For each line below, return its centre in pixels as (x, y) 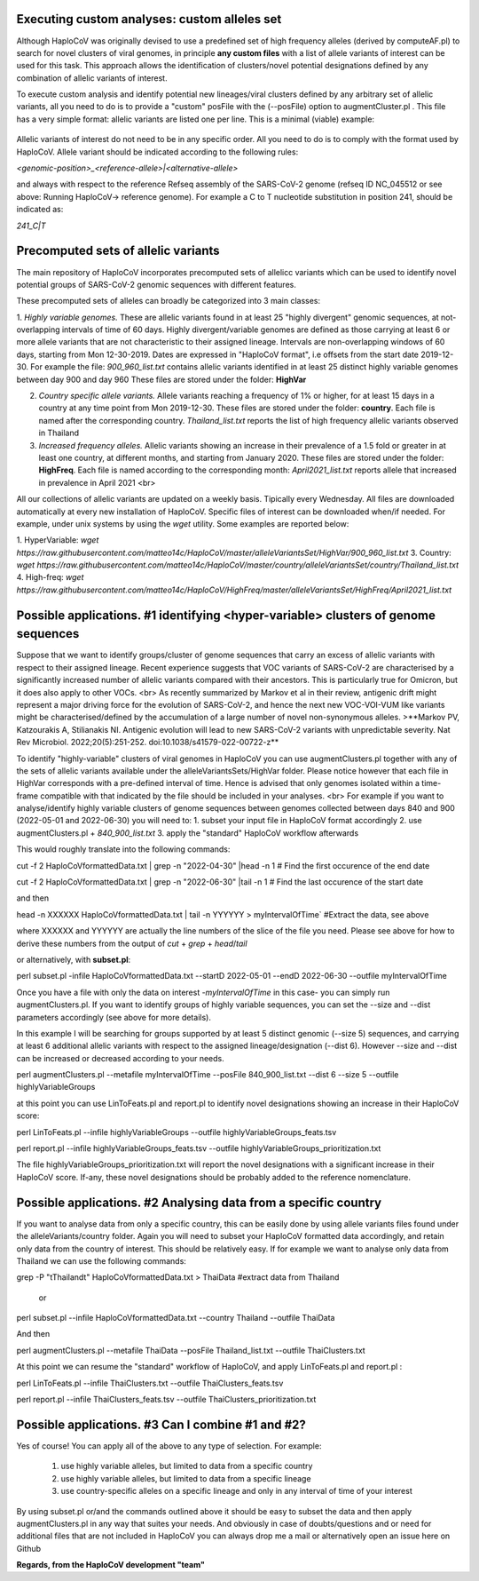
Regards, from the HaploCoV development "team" (111, 1565)
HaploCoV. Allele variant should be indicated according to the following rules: (157, 152)
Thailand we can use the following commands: (101, 1260)
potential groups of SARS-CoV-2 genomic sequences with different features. (156, 284)
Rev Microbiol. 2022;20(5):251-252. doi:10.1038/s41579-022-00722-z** (148, 743)
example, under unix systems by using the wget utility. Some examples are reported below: (183, 523)
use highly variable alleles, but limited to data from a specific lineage (186, 1478)
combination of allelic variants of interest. (92, 78)
